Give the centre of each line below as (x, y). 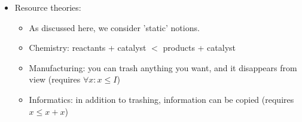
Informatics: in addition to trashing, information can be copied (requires (161, 99)
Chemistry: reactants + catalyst (88, 48)
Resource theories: (48, 7)
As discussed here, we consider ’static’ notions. (114, 27)
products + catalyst (199, 48)
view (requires (55, 79)
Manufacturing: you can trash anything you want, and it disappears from (163, 67)
